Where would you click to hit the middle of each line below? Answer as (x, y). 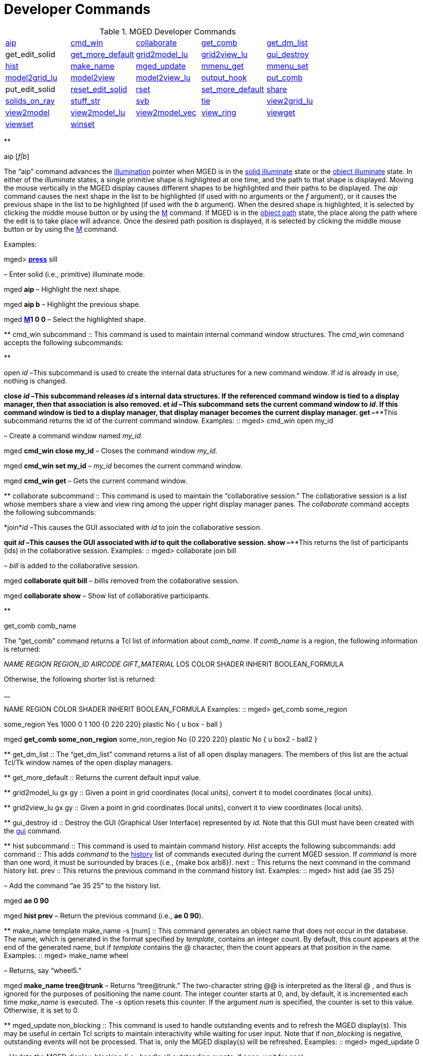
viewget (281, 112)
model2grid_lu (31, 77)
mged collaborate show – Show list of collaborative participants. (107, 595)
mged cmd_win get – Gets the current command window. (96, 480)
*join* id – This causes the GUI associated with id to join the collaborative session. (133, 527)
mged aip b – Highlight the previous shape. (72, 304)
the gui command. (33, 831)
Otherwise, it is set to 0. (42, 1010)
